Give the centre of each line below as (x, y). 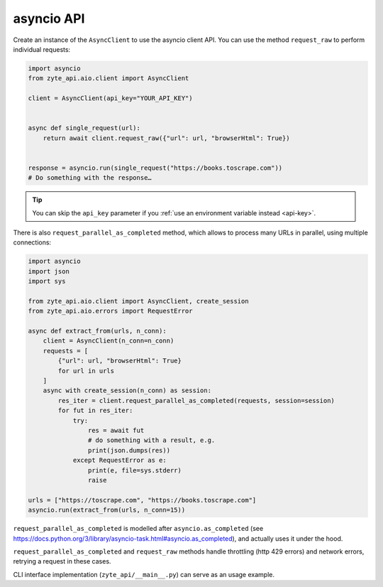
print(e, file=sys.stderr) (135, 470)
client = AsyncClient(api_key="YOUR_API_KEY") (110, 98)
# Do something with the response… (90, 178)
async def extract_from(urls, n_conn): (97, 331)
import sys (47, 281)
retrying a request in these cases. (62, 561)
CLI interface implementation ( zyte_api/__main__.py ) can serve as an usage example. (144, 574)
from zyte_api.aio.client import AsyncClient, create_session (138, 301)
